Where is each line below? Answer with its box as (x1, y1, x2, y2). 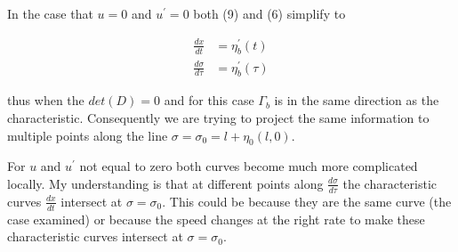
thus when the (7, 91, 84, 110)
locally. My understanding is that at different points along (7, 174, 324, 192)
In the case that (7, 4, 93, 22)
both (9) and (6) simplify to (193, 4, 346, 22)
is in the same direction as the (274, 91, 439, 110)
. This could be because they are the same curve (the (162, 191, 452, 210)
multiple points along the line (7, 126, 168, 144)
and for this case (164, 91, 254, 110)
